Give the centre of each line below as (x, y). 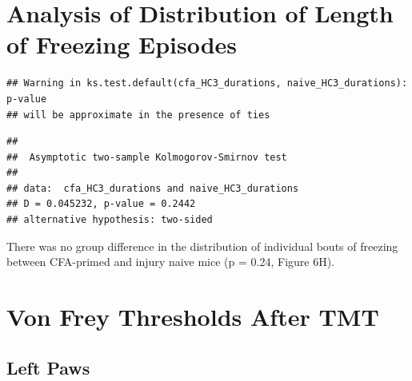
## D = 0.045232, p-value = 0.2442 (101, 204)
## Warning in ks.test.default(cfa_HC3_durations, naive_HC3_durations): (207, 83)
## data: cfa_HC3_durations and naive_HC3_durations (153, 188)
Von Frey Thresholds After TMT (193, 317)
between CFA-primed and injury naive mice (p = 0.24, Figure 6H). (171, 262)
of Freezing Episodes (122, 44)
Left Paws (48, 367)
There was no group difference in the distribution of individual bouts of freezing (202, 246)
